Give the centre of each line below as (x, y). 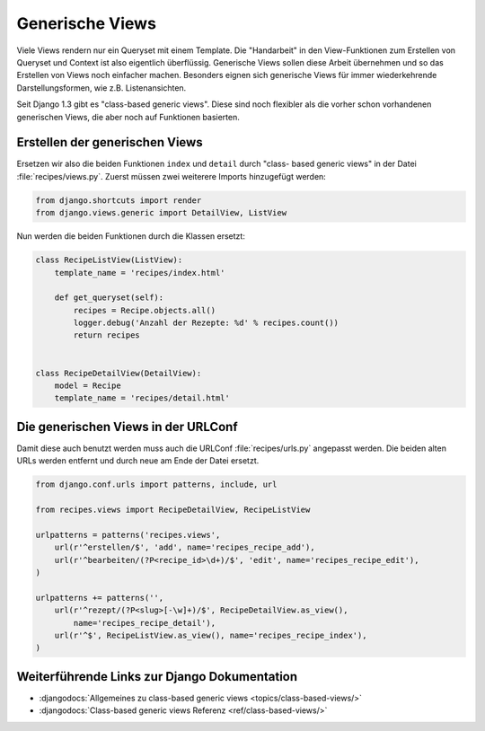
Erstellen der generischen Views (110, 142)
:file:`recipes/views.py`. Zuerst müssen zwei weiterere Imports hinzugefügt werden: (172, 176)
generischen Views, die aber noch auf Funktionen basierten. (128, 117)
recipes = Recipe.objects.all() (144, 310)
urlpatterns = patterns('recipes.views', (128, 535)
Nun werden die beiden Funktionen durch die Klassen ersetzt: (131, 236)
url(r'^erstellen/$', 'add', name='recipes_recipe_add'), (185, 547)
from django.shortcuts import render (119, 200)
